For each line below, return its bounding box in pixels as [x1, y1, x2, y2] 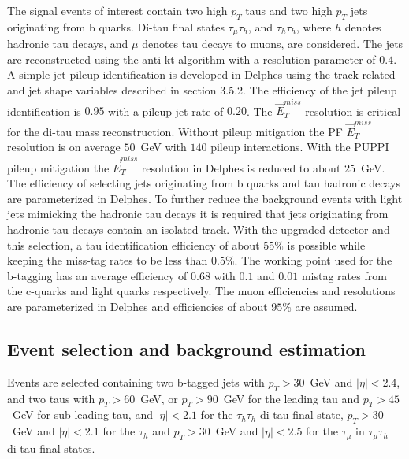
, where [296, 18, 332, 35]
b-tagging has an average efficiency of [7, 267, 188, 283]
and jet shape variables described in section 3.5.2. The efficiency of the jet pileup [7, 82, 397, 98]
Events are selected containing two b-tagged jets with [7, 373, 265, 390]
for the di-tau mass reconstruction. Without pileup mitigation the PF [7, 123, 343, 139]
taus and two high [245, 2, 333, 18]
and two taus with [7, 390, 95, 406]
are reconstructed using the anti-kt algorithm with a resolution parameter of [7, 50, 376, 67]
